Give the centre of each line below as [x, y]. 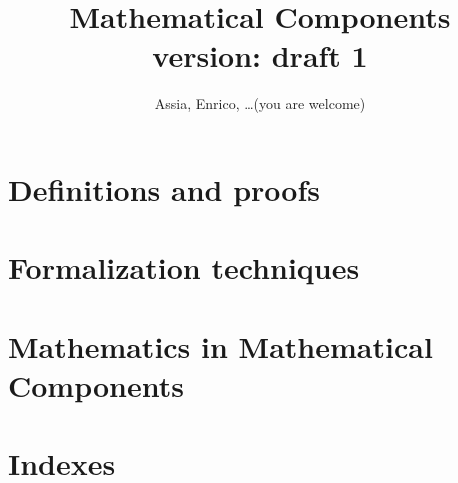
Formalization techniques [184, 267]
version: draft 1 [260, 55]
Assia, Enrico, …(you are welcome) [260, 103]
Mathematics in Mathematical [220, 345]
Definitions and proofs [164, 188]
